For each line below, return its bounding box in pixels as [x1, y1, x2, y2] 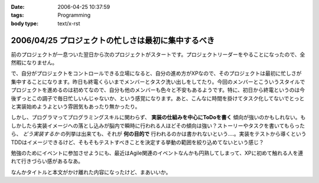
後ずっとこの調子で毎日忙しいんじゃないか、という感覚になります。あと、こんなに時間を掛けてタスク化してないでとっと [11, 94, 305, 102]
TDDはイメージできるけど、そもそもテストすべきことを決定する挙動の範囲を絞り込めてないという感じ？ [11, 139, 264, 146]
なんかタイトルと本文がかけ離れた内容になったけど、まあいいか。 [11, 168, 171, 175]
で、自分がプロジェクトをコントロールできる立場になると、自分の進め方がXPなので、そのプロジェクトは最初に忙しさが [11, 70, 302, 77]
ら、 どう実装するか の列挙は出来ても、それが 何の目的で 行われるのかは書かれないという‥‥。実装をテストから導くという [11, 130, 307, 138]
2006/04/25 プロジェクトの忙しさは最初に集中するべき [11, 35, 215, 45]
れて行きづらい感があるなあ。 [11, 158, 84, 165]
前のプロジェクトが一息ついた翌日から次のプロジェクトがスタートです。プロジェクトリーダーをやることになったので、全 [11, 51, 305, 58]
